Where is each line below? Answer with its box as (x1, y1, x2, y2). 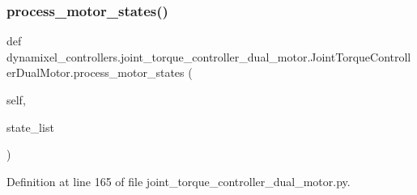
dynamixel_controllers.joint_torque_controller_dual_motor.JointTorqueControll (6, 48, 411, 65)
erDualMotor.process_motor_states (6, 64, 185, 81)
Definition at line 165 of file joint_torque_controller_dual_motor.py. (6, 172, 351, 189)
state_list (6, 118, 54, 135)
